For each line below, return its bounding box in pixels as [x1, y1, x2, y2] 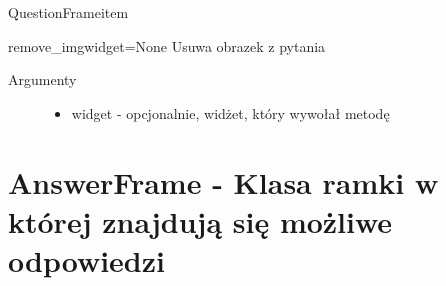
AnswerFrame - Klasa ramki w [8, 161, 439, 202]
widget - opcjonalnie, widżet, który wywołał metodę [71, 102, 390, 123]
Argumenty [8, 69, 77, 90]
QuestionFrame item [8, 2, 129, 22]
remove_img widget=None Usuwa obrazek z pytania [8, 35, 326, 56]
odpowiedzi [8, 239, 165, 280]
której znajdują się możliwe [8, 200, 393, 241]
